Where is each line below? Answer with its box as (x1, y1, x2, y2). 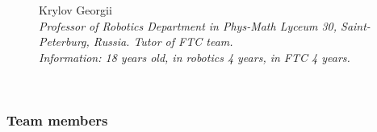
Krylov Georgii (39, 2, 112, 18)
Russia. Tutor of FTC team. (93, 33, 233, 50)
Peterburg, (39, 33, 90, 50)
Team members (6, 109, 108, 130)
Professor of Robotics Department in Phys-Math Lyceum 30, (39, 17, 337, 34)
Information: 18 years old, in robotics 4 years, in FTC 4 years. (39, 48, 350, 65)
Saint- (341, 17, 371, 34)
